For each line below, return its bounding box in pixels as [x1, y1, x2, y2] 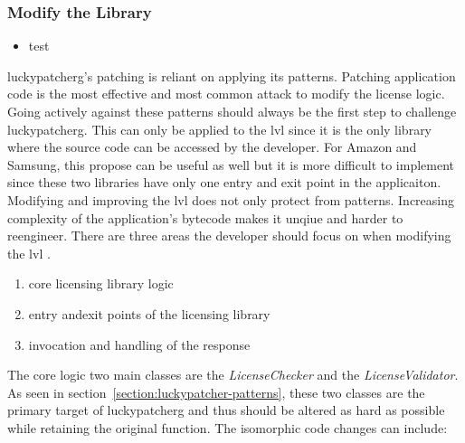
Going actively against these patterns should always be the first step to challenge [7, 102, 457, 120]
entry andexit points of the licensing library [28, 304, 270, 323]
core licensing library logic [28, 274, 174, 293]
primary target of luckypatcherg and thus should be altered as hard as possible [7, 401, 445, 419]
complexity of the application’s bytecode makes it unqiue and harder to [7, 208, 403, 227]
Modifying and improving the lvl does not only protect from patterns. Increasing [7, 190, 455, 209]
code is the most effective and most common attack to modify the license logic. [7, 84, 445, 103]
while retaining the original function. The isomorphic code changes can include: [7, 418, 448, 437]
